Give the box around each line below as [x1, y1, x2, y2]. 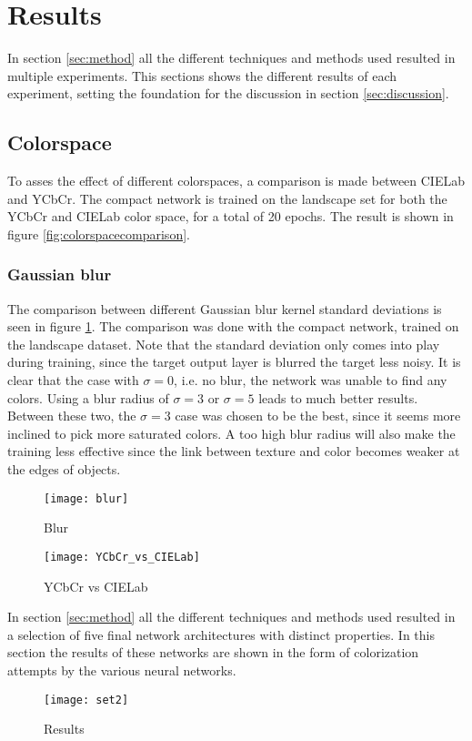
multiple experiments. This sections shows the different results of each [7, 66, 397, 85]
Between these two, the [7, 406, 136, 425]
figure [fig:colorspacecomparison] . [7, 224, 190, 243]
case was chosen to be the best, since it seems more [175, 406, 461, 425]
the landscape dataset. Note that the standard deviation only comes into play [7, 334, 440, 353]
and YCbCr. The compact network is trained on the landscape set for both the [7, 188, 447, 208]
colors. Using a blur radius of [7, 388, 169, 407]
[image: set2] [44, 693, 129, 706]
